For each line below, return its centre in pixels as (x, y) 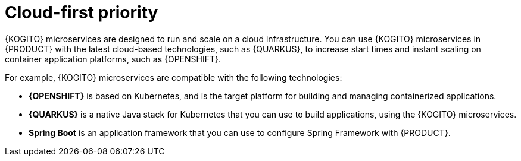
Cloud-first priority (82, 12)
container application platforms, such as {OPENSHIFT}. (113, 59)
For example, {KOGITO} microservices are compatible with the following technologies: (174, 77)
